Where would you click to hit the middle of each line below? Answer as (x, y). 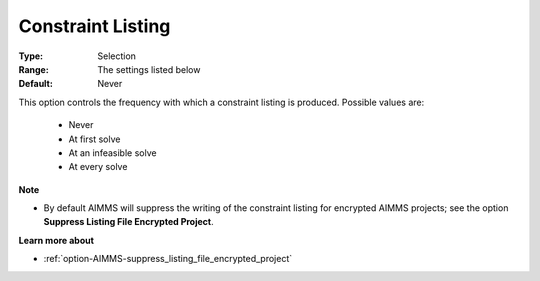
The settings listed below (149, 69)
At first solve (94, 139)
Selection (117, 56)
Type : (31, 56)
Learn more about (56, 240)
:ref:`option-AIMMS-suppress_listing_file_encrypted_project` (168, 259)
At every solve (98, 167)
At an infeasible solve (112, 152)
